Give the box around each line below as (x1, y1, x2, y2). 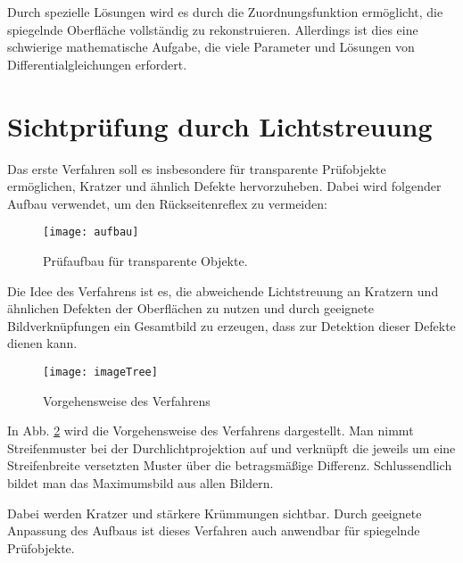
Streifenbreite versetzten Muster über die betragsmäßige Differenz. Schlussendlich (7, 456, 452, 475)
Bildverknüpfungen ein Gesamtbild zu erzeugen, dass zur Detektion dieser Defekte (7, 316, 456, 335)
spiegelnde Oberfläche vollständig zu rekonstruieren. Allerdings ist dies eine (7, 20, 418, 38)
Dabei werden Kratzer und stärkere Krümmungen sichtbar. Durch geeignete (7, 503, 422, 522)
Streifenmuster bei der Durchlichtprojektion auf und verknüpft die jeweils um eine (7, 438, 456, 457)
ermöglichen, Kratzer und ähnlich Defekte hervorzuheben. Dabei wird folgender (7, 177, 442, 195)
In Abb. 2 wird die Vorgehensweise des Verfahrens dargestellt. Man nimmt (7, 421, 414, 440)
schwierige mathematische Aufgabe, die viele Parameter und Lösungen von (7, 37, 415, 56)
